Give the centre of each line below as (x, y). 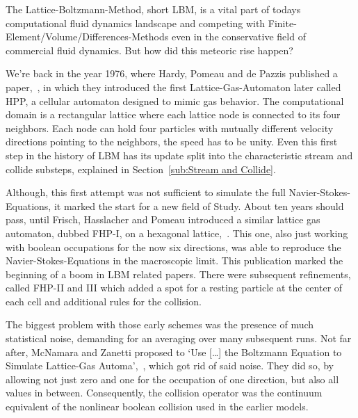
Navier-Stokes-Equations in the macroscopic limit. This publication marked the (174, 260)
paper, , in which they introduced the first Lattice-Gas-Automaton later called (173, 87)
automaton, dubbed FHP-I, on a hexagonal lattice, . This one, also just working (177, 233)
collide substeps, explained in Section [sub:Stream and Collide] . (141, 169)
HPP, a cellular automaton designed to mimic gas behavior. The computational (175, 101)
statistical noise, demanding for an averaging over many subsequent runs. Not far (179, 338)
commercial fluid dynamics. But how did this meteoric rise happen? (149, 50)
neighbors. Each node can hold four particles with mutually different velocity (170, 128)
